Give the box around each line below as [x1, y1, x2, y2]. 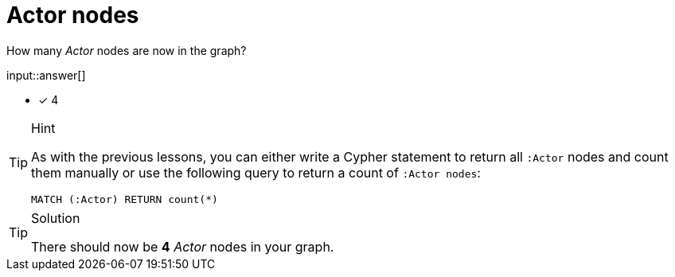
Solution [31, 209, 80, 226]
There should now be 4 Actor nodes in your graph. [31, 238, 334, 255]
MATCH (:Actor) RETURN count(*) [31, 193, 218, 205]
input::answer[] [6, 68, 86, 82]
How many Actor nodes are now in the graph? [6, 43, 247, 57]
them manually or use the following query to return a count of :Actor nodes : [31, 164, 481, 181]
